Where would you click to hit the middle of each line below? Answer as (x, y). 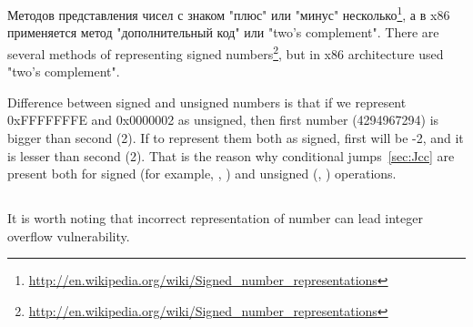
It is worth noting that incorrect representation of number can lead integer (215, 218)
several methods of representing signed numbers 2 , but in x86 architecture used (226, 52)
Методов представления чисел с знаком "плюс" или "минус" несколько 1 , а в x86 (229, 13)
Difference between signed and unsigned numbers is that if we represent (207, 102)
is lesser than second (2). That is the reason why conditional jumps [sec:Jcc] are (231, 155)
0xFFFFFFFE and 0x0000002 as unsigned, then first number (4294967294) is (223, 120)
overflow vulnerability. (69, 235)
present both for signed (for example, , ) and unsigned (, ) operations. (202, 174)
